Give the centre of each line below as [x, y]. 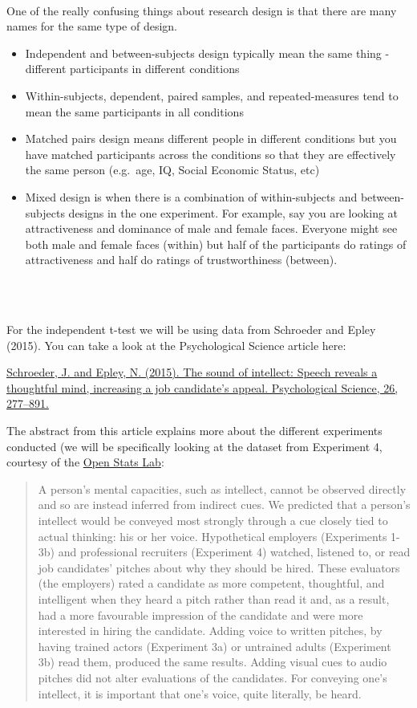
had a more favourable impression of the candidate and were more [200, 614]
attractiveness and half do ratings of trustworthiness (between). [181, 260]
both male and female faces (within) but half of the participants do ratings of [216, 244]
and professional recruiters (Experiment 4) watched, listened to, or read [234, 552]
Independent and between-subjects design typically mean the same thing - [207, 53]
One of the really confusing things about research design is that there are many [202, 10]
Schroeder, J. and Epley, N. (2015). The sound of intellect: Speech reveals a [192, 372]
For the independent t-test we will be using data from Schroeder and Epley [191, 330]
